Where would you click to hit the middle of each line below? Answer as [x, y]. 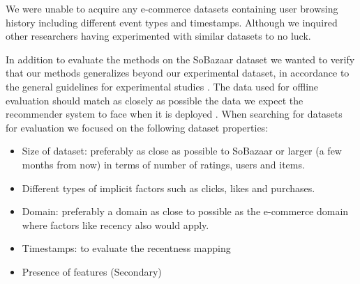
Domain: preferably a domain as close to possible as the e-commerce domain [185, 211]
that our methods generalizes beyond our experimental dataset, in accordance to [178, 73]
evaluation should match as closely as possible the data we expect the [155, 100]
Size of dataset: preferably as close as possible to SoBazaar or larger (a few [182, 151]
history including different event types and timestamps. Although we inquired [172, 22]
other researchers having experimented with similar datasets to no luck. [158, 36]
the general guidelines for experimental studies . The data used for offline [162, 86]
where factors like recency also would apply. [115, 224]
